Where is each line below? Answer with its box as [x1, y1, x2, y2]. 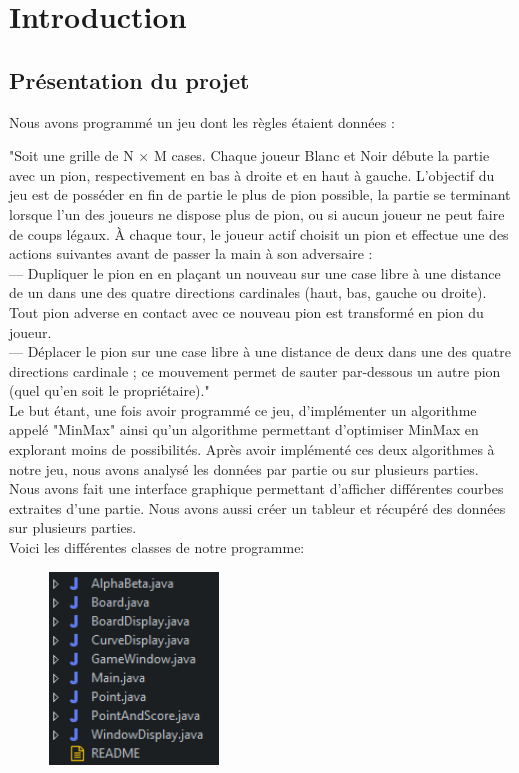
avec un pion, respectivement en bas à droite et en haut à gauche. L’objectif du [9, 164, 495, 185]
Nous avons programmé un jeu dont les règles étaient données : [9, 111, 395, 132]
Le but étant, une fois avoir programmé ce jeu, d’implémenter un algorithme [9, 399, 477, 420]
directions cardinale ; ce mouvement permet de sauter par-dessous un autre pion [9, 360, 501, 381]
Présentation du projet [9, 64, 250, 95]
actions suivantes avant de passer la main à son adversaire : [9, 243, 373, 264]
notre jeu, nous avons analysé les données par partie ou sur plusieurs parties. [9, 458, 479, 479]
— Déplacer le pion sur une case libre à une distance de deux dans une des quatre [9, 341, 511, 362]
